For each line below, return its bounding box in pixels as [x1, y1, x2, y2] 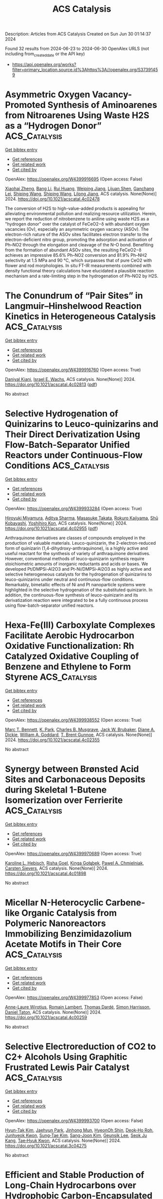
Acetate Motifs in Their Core [5, 938, 122, 950]
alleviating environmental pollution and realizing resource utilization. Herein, [5, 210, 157, 216]
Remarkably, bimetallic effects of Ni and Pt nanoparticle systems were [5, 581, 146, 587]
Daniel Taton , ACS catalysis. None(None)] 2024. [5, 1009, 102, 1015]
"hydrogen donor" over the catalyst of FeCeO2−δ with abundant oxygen [5, 221, 150, 227]
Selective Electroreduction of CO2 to [5, 1041, 156, 1052]
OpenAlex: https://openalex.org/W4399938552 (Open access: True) [5, 717, 142, 723]
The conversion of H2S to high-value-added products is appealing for [5, 205, 145, 211]
